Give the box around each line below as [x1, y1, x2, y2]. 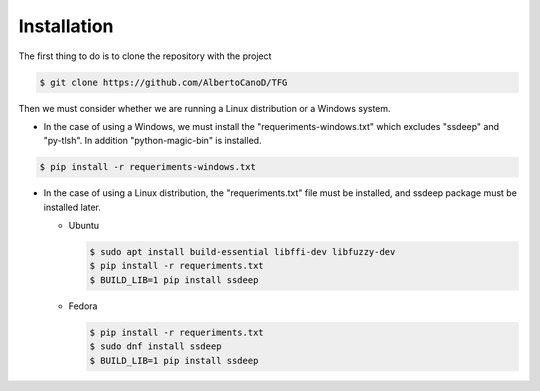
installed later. [43, 201, 102, 213]
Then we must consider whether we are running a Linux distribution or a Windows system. [18, 102, 391, 114]
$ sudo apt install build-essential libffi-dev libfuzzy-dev [89, 246, 396, 258]
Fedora [68, 300, 98, 312]
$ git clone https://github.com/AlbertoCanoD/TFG [39, 76, 288, 88]
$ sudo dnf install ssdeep [89, 341, 222, 352]
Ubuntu [68, 220, 100, 232]
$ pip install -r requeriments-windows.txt [39, 161, 257, 173]
